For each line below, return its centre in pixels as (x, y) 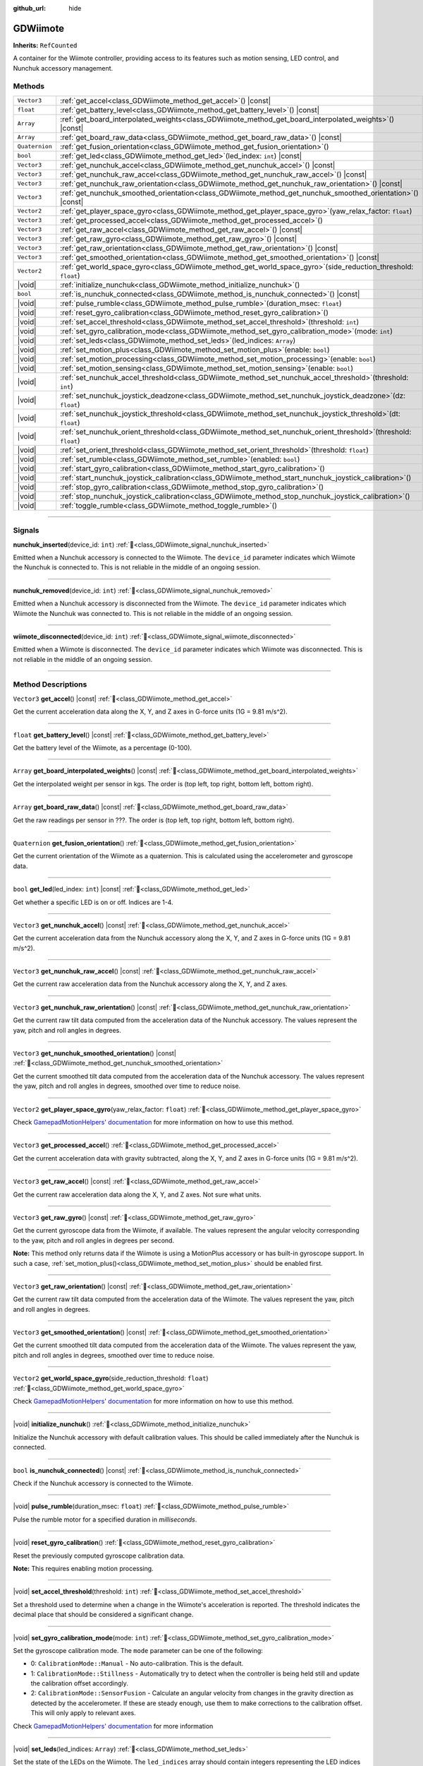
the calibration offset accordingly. (79, 1683)
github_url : (29, 8)
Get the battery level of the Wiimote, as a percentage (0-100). (103, 748)
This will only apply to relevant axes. (84, 1713)
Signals (26, 531)
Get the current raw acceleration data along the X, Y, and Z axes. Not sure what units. (137, 1195)
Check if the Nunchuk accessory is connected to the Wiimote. (103, 1483)
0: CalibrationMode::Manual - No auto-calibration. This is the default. (137, 1664)
